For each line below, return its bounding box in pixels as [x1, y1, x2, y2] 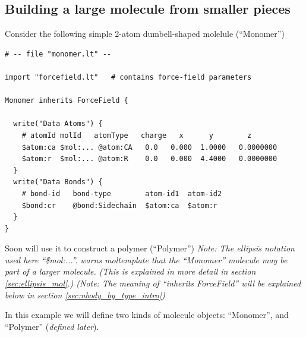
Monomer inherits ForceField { [5, 96, 128, 105]
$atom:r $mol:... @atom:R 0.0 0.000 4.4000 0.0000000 [21, 155, 277, 163]
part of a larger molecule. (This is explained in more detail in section [5, 265, 256, 278]
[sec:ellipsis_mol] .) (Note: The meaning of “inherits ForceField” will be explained [5, 277, 301, 289]
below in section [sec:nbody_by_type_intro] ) [5, 288, 165, 301]
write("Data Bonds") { [13, 178, 103, 187]
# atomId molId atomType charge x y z [21, 131, 252, 140]
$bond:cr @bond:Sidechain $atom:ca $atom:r [21, 201, 217, 210]
